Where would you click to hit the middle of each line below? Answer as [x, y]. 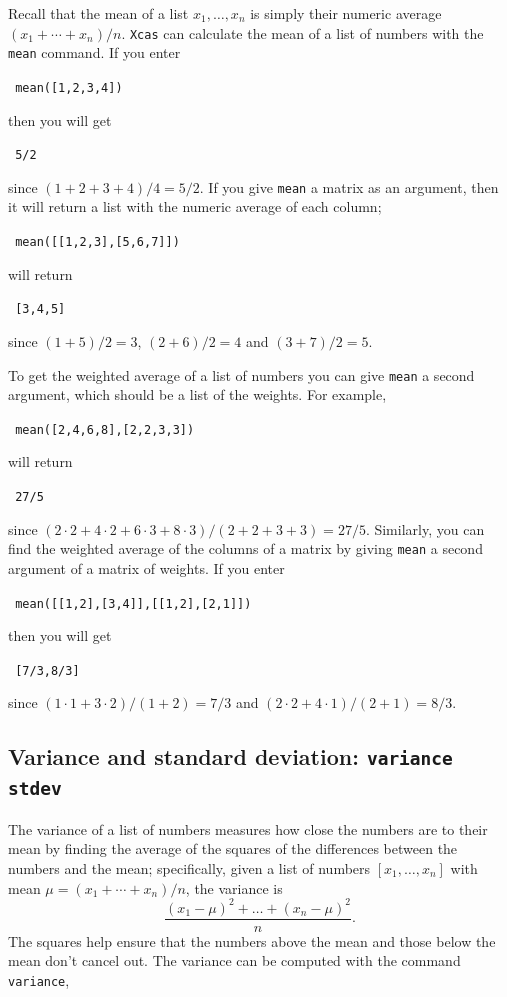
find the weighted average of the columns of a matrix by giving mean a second [245, 548]
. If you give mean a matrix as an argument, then [349, 186]
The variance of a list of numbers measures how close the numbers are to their [248, 828]
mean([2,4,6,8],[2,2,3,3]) [105, 429]
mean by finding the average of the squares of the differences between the [233, 848]
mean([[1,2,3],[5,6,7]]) [97, 242]
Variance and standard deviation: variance [230, 756]
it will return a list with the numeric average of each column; [195, 206]
